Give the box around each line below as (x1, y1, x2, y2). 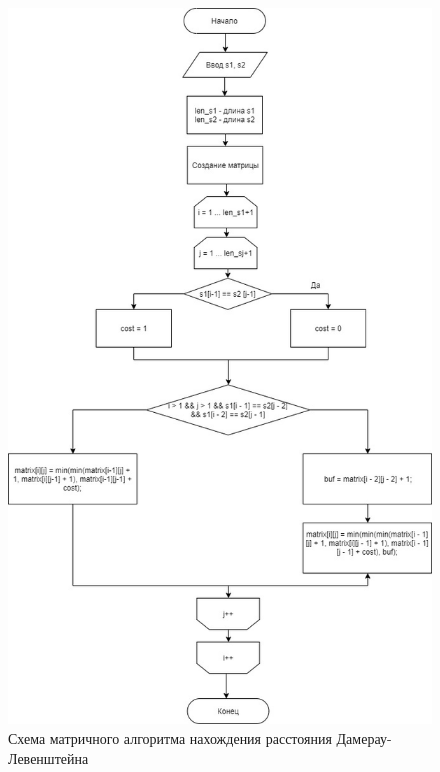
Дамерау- (336, 728, 392, 749)
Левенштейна (8, 747, 89, 768)
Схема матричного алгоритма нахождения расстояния (8, 728, 332, 749)
